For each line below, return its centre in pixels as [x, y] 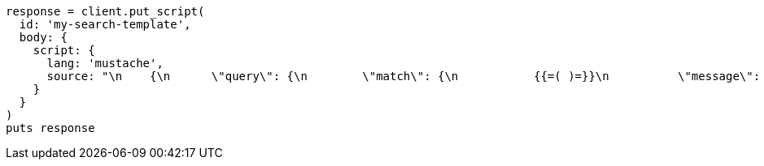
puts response [50, 128]
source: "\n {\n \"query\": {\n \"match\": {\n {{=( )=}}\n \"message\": [404, 76]
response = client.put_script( [105, 11]
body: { [43, 37]
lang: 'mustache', [105, 63]
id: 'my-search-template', [105, 24]
